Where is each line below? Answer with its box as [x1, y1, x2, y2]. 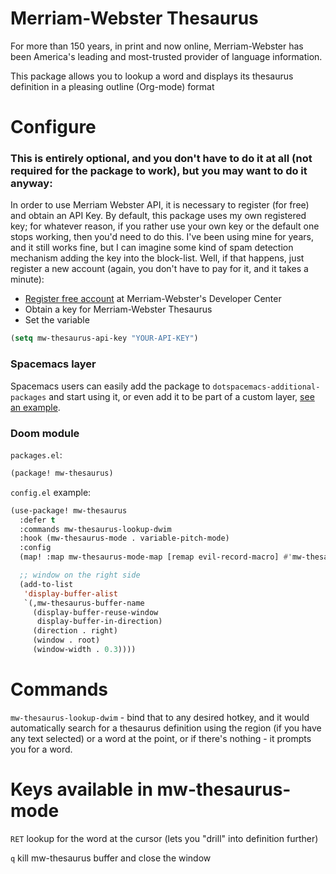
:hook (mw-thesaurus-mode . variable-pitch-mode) [19, 533, 230, 544]
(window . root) [32, 635, 101, 646]
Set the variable [24, 314, 90, 326]
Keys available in [10, 778, 153, 801]
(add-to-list [19, 579, 74, 589]
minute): [10, 273, 45, 286]
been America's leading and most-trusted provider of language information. [10, 50, 323, 62]
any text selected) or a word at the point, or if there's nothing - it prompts [10, 732, 312, 744]
